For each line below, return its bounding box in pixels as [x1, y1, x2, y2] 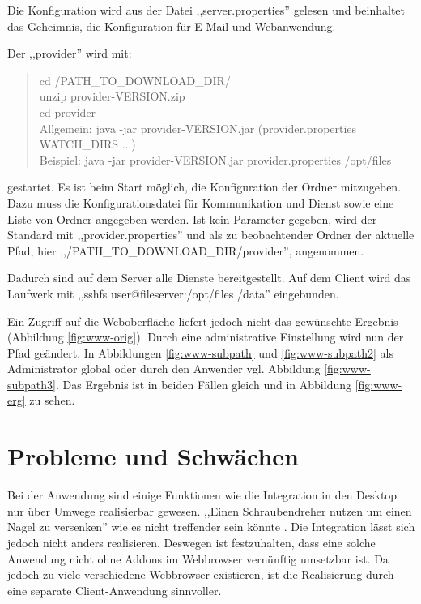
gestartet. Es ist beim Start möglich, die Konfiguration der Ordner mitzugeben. [7, 178, 402, 195]
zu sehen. [29, 392, 75, 409]
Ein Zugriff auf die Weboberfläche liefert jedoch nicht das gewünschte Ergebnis [7, 312, 398, 329]
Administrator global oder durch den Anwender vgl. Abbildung [7, 360, 321, 377]
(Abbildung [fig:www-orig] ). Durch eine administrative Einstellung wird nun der [7, 328, 404, 345]
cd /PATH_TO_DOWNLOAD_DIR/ [39, 71, 231, 88]
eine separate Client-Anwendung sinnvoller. [7, 581, 222, 598]
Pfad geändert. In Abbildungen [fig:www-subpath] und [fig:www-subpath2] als [7, 344, 393, 361]
